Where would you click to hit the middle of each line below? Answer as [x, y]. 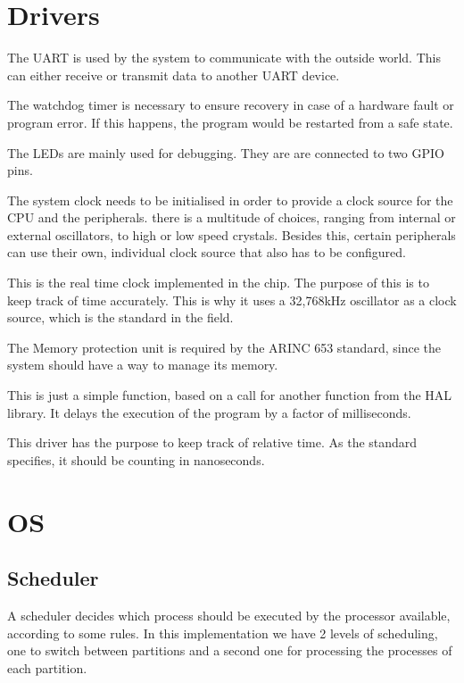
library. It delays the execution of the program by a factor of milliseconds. [209, 412]
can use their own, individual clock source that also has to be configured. [207, 252]
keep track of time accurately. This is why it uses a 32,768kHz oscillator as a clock [232, 300]
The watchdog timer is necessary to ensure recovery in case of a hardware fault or [231, 105]
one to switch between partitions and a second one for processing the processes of [230, 650]
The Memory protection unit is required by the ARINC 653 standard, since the [224, 347]
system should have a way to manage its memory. [143, 365]
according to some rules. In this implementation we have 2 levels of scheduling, [223, 633]
